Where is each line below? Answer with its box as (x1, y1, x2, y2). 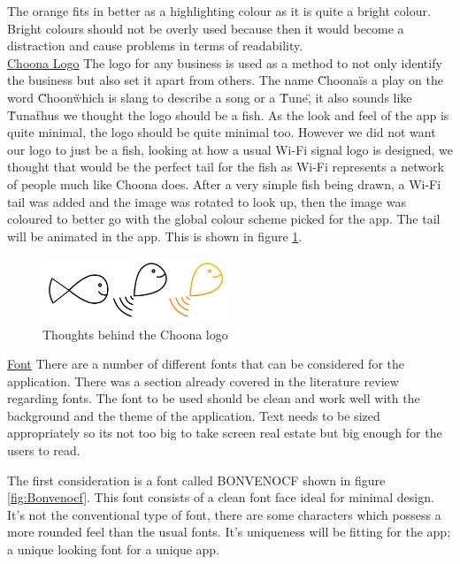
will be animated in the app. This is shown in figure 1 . (7, 226, 303, 245)
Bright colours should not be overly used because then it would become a (7, 19, 404, 37)
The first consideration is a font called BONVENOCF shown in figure (7, 470, 386, 489)
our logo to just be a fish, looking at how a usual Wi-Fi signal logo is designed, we (7, 140, 453, 158)
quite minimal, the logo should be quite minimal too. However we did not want (7, 123, 436, 141)
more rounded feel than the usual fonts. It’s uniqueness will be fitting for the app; (7, 522, 451, 541)
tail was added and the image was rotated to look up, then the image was (7, 192, 406, 210)
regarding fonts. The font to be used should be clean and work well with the (7, 389, 420, 408)
